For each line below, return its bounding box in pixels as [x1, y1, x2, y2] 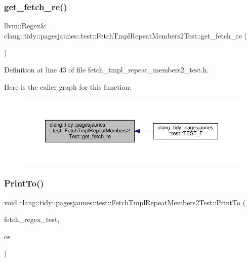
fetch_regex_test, [4, 214, 60, 224]
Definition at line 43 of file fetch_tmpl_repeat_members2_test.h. [4, 64, 209, 74]
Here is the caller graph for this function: [4, 81, 132, 92]
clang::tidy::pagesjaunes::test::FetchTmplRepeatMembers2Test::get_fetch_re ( [4, 30, 247, 41]
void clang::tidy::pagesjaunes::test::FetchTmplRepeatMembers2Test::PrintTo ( [4, 197, 246, 207]
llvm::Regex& [4, 20, 46, 31]
